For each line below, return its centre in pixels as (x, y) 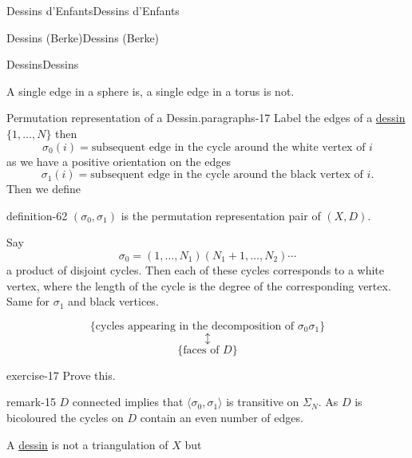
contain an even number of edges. (222, 417)
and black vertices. (113, 301)
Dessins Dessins (43, 64)
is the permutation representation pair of (221, 215)
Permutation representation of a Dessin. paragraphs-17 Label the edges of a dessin (206, 118)
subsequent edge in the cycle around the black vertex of (227, 175)
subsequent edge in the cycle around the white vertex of (228, 147)
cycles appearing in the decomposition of (195, 326)
